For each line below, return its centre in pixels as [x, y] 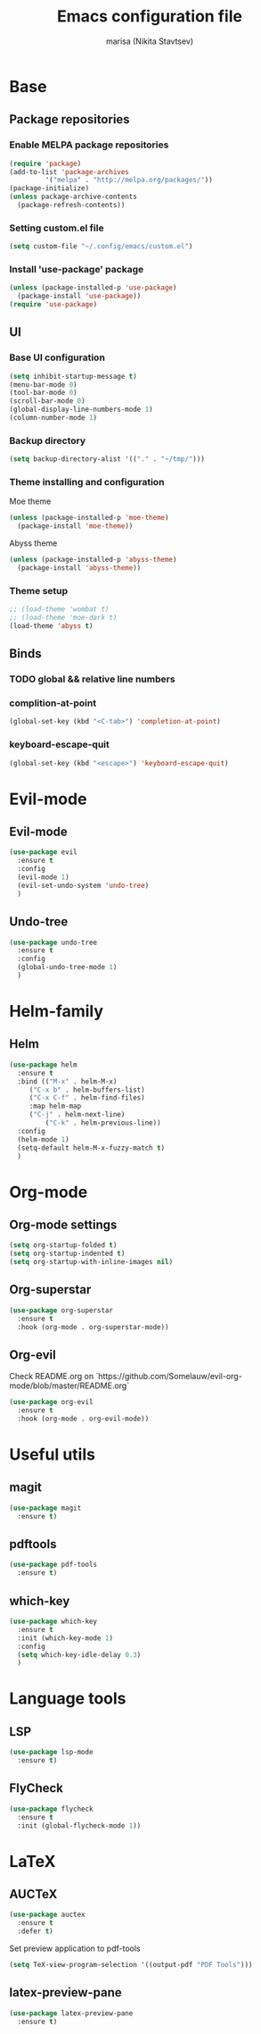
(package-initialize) [49, 188]
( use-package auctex [48, 1915]
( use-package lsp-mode [51, 1753]
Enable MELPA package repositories [89, 145]
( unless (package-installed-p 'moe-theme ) [89, 518]
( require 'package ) [45, 163]
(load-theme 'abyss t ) [51, 626]
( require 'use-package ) [53, 305]
